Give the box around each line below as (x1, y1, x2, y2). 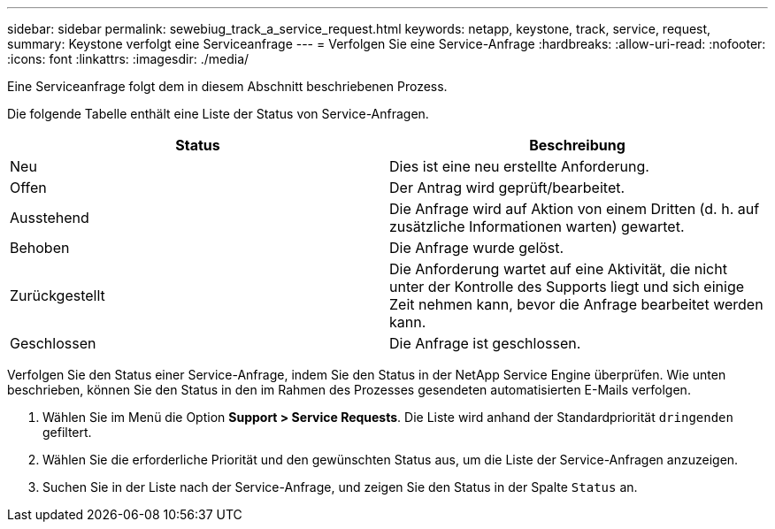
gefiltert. (42, 425, 92, 440)
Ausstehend (10, 209, 89, 226)
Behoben (10, 239, 70, 257)
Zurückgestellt (10, 287, 105, 304)
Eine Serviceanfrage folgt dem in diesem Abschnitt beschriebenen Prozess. (7, 79, 448, 94)
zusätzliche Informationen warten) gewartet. (389, 218, 685, 235)
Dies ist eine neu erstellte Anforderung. (389, 157, 649, 175)
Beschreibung (529, 136, 625, 154)
